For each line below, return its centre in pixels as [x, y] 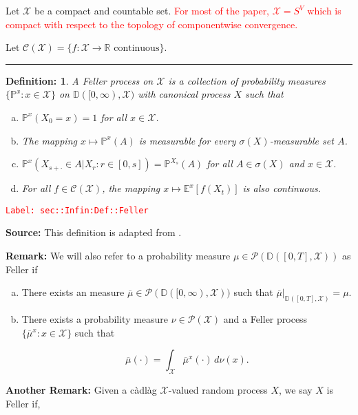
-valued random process [218, 390]
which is [324, 10]
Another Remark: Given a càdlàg [81, 390]
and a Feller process [265, 319]
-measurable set [302, 140]
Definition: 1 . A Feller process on [80, 80]
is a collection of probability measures [247, 80]
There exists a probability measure [95, 319]
